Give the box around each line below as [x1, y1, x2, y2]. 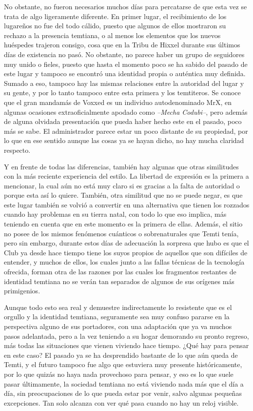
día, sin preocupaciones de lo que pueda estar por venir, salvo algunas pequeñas [4, 388, 242, 398]
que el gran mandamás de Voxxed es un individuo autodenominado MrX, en [4, 97, 232, 107]
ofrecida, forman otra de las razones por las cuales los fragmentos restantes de [4, 267, 236, 277]
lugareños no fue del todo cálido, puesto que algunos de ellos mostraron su [4, 21, 226, 31]
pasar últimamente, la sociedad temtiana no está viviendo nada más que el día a [4, 378, 244, 389]
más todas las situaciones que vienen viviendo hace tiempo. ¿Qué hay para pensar [4, 340, 249, 350]
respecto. [4, 144, 31, 155]
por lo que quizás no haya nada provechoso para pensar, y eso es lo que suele [4, 369, 234, 379]
